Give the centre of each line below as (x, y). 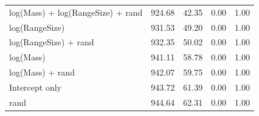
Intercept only (35, 87)
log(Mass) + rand (42, 72)
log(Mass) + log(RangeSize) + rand (76, 12)
